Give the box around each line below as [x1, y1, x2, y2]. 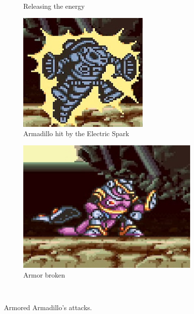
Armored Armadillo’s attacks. [4, 302, 92, 313]
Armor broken [23, 269, 65, 279]
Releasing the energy [23, 1, 85, 11]
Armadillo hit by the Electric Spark [23, 128, 129, 139]
